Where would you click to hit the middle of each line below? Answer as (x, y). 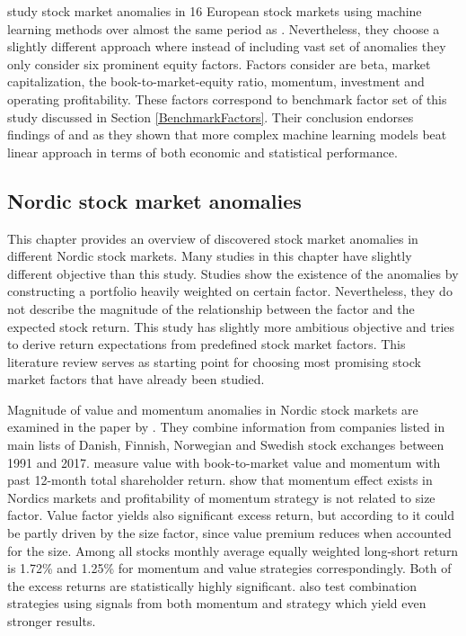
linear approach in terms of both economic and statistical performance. (202, 152)
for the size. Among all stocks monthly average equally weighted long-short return (233, 550)
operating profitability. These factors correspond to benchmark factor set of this (227, 99)
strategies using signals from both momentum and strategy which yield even (217, 603)
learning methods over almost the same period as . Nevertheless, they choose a (224, 28)
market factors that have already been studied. (136, 379)
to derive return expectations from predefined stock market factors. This (207, 344)
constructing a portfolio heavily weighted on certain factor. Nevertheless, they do (230, 291)
